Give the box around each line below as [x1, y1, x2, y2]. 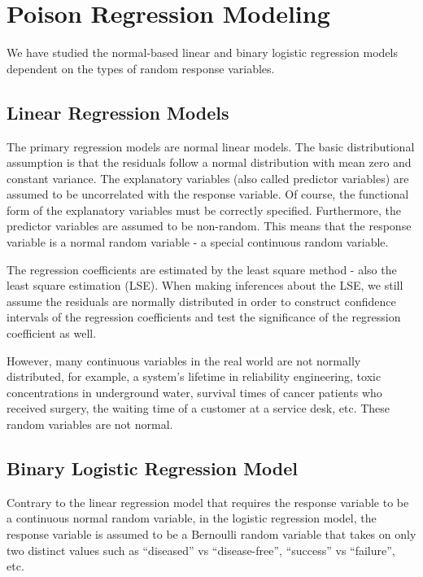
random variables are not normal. [7, 416, 173, 433]
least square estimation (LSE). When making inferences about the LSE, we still [7, 277, 403, 294]
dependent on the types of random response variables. [7, 59, 275, 76]
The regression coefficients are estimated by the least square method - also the [7, 260, 397, 278]
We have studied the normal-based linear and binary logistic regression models [7, 44, 398, 61]
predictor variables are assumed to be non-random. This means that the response [7, 217, 412, 234]
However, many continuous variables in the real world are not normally [7, 352, 361, 369]
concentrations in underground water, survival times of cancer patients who [7, 383, 382, 400]
